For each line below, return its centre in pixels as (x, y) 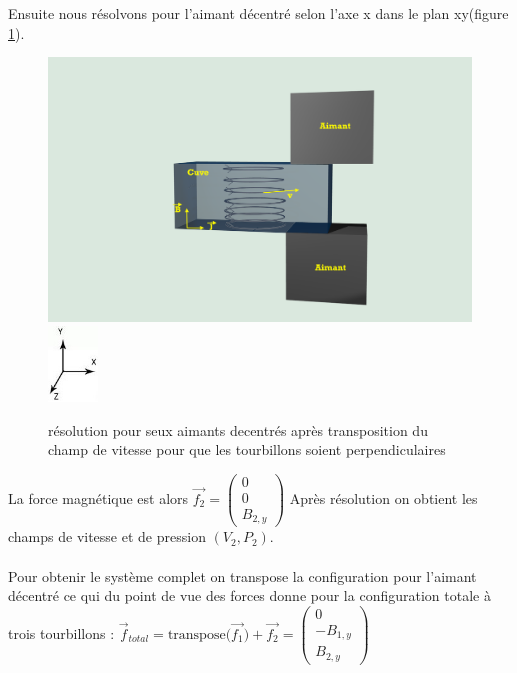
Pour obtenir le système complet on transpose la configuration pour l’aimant (242, 575)
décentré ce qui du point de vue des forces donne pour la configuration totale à (249, 595)
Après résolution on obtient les (383, 498)
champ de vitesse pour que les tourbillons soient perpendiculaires (247, 449)
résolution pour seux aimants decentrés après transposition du (238, 429)
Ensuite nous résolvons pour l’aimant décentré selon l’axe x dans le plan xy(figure (258, 13)
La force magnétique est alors (98, 498)
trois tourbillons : (61, 632)
